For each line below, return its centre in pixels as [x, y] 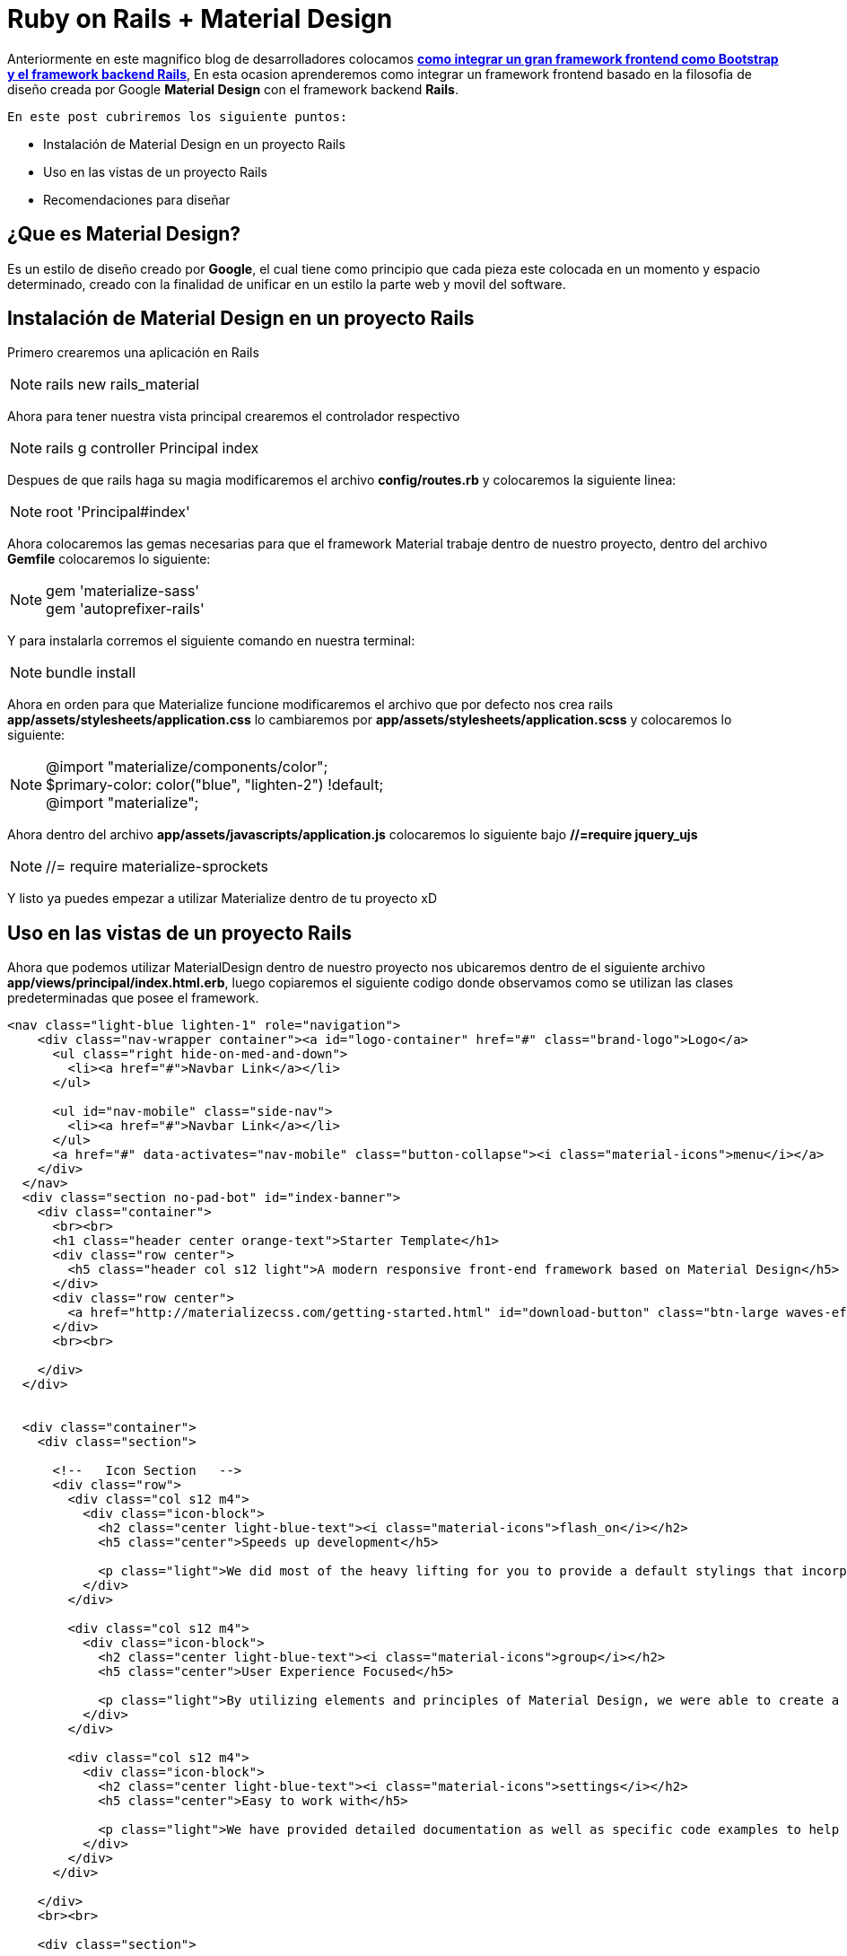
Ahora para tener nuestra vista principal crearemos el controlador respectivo [234, 417]
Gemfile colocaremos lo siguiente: [109, 559]
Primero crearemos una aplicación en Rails [133, 353]
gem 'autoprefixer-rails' [125, 609]
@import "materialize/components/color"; [187, 767]
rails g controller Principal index [153, 448]
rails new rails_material [123, 385]
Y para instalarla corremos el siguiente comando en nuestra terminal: [211, 641]
